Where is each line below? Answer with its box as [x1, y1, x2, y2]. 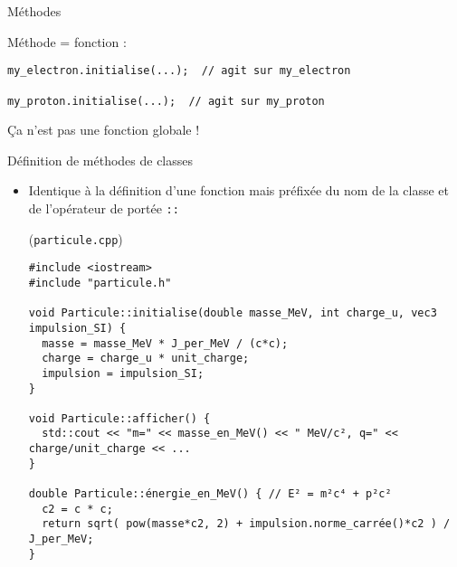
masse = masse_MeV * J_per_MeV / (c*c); [42, 336, 289, 350]
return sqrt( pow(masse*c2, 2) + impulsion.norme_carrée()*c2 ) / [42, 517, 451, 531]
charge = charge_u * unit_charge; [42, 352, 250, 365]
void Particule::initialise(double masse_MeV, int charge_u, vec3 [28, 307, 437, 320]
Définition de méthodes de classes [7, 150, 194, 169]
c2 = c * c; [42, 502, 113, 515]
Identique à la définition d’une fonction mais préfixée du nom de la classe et [28, 181, 450, 200]
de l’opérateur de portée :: [28, 198, 179, 217]
